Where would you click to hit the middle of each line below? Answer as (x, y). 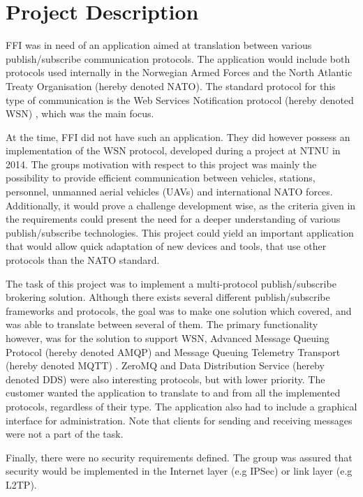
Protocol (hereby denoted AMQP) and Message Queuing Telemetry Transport (173, 351)
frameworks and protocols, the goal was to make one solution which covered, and (179, 310)
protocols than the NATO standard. (83, 260)
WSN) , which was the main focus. (80, 113)
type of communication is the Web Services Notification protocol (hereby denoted (180, 99)
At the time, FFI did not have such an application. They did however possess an (178, 136)
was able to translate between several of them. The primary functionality (162, 324)
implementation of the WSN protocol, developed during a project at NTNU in (173, 150)
